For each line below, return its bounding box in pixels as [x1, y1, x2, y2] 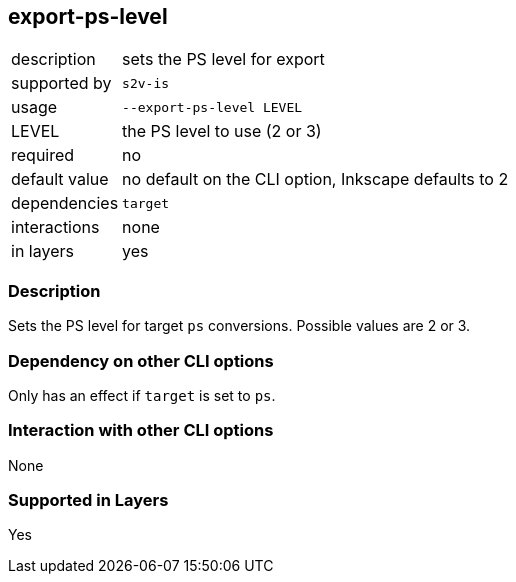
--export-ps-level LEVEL [122, 99, 303, 115]
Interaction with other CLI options [8, 420, 274, 441]
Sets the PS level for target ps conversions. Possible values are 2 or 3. [8, 317, 471, 335]
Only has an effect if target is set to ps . [8, 386, 276, 404]
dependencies [11, 193, 119, 214]
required [11, 145, 75, 166]
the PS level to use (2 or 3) [122, 121, 322, 142]
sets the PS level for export [122, 49, 325, 70]
